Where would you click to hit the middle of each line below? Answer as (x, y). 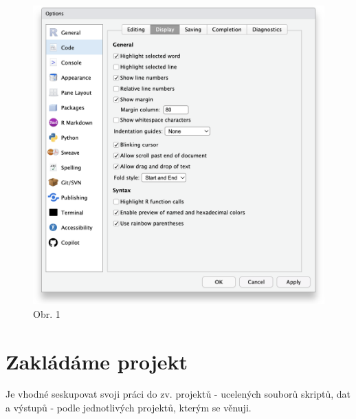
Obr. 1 (47, 313)
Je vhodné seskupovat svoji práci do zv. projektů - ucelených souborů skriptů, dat (178, 394)
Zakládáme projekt (97, 361)
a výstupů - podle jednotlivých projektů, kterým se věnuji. (129, 408)
